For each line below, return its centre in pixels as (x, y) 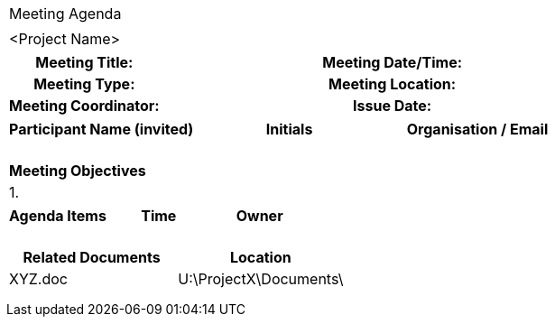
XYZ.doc (38, 279)
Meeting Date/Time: (393, 62)
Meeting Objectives (78, 171)
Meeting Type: (84, 84)
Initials (289, 129)
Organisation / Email (477, 129)
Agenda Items (58, 216)
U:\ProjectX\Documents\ (261, 279)
